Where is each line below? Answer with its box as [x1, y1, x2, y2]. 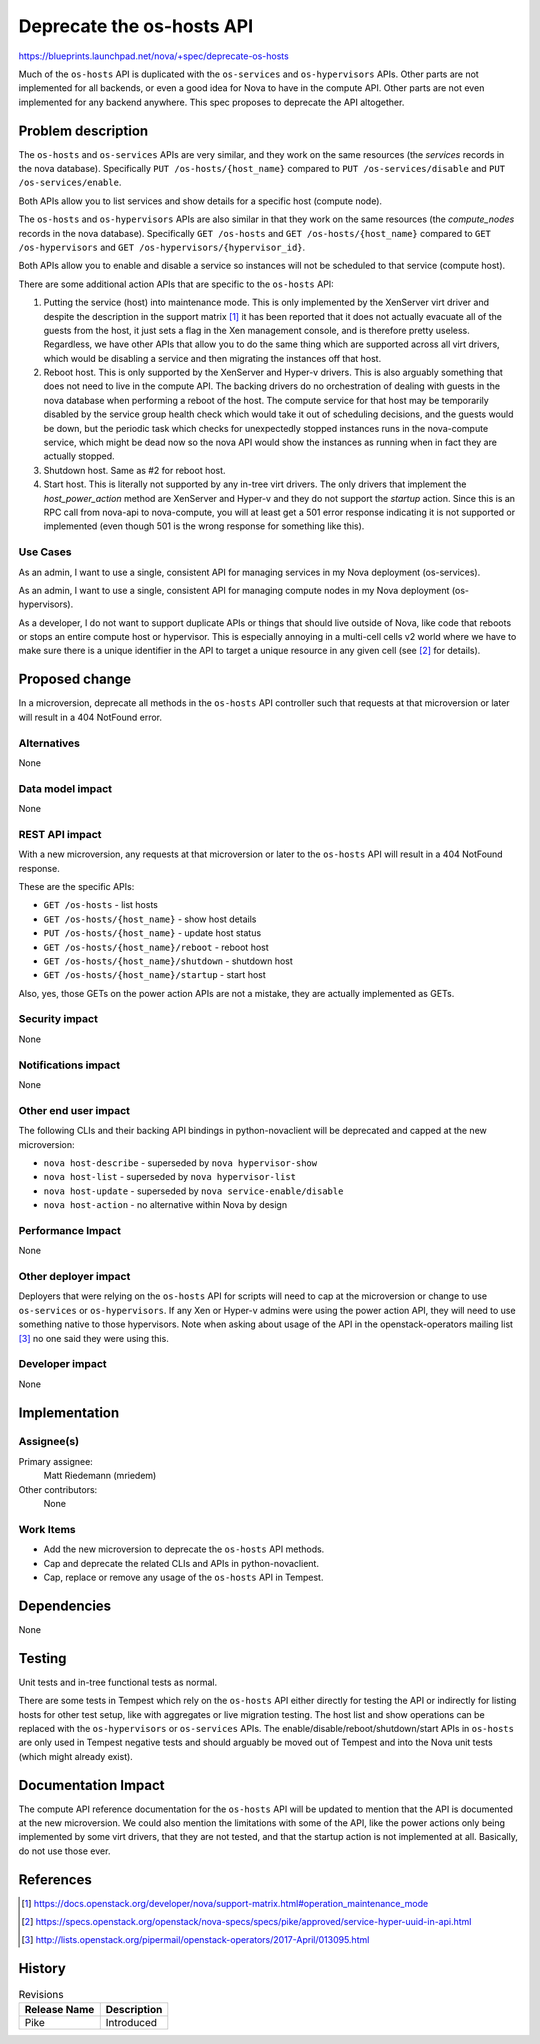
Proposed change [18, 671, 132, 688]
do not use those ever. [18, 1845, 111, 1857]
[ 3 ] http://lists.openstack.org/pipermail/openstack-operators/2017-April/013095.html [21, 1934, 370, 1946]
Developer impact [18, 1357, 107, 1371]
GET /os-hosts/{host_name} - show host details [43, 913, 257, 925]
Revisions [18, 1987, 64, 2001]
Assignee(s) [18, 1435, 80, 1449]
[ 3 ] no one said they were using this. [18, 1332, 169, 1344]
